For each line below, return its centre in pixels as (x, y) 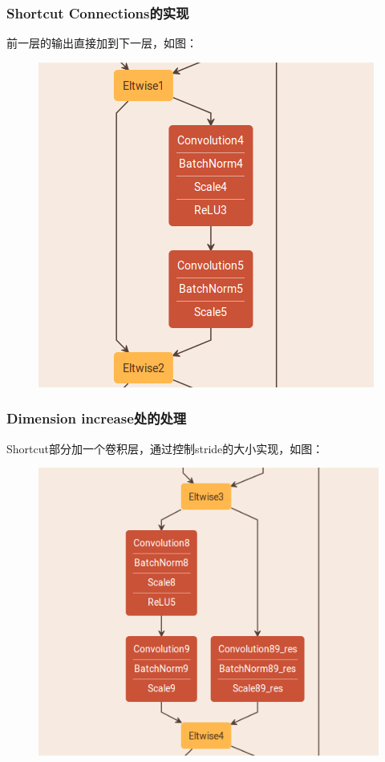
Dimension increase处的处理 (97, 418)
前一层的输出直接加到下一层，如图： (102, 43)
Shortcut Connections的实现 (98, 12)
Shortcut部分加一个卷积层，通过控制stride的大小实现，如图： (165, 448)
